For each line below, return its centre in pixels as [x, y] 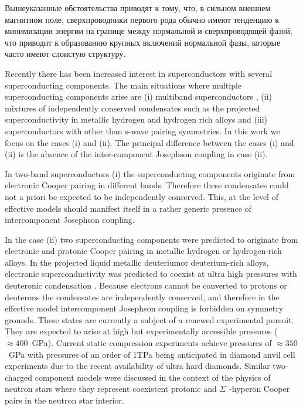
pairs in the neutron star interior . [64, 400]
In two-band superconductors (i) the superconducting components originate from [150, 173]
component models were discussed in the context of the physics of [153, 377]
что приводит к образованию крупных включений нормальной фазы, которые [143, 42]
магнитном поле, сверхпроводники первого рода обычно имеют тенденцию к [142, 19]
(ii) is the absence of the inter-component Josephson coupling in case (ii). [136, 154]
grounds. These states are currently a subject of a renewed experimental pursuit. [149, 319]
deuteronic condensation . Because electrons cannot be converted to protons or [146, 285]
